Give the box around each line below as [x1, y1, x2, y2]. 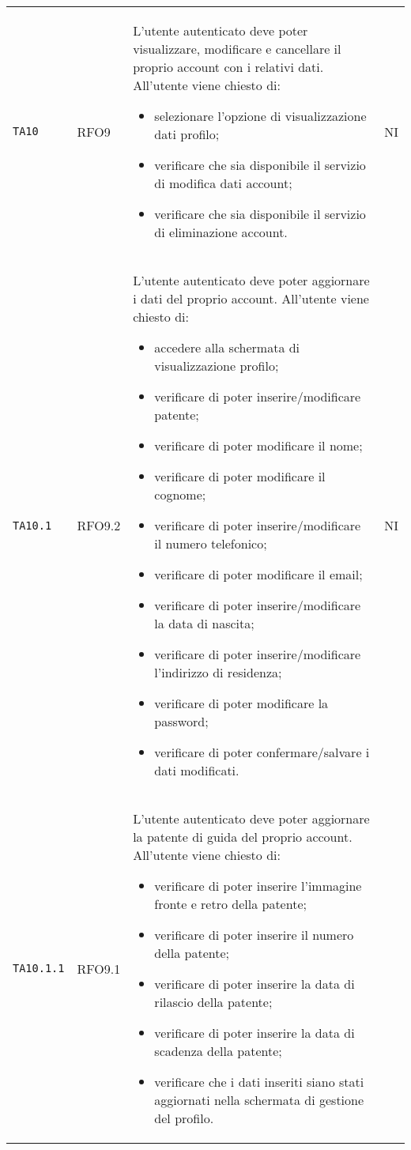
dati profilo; [154, 125, 220, 143]
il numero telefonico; [154, 534, 267, 552]
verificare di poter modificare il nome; [154, 436, 363, 454]
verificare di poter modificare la [154, 694, 329, 712]
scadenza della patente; [154, 1042, 282, 1060]
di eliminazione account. [154, 223, 288, 241]
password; [154, 712, 209, 730]
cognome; [154, 485, 206, 503]
